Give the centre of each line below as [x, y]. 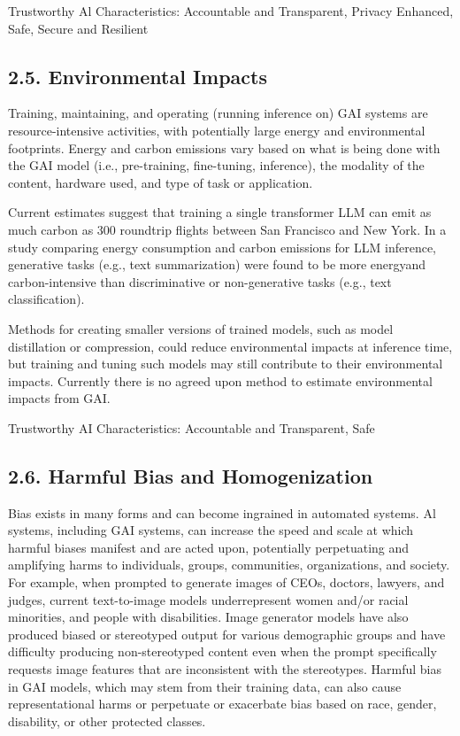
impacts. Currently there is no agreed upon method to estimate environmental [220, 380]
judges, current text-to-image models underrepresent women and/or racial [208, 599]
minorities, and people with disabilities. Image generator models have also [208, 617]
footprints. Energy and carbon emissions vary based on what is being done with [224, 147]
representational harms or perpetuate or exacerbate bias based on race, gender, [222, 704]
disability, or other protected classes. [107, 721]
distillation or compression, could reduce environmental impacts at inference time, [230, 346]
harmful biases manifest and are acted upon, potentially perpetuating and [209, 547]
